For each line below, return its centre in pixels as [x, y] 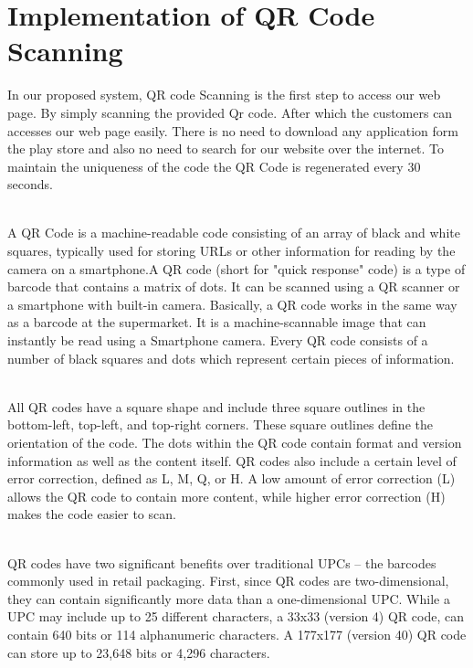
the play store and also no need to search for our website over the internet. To [226, 148]
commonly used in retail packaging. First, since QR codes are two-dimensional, [228, 581]
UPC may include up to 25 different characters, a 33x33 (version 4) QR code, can [236, 616]
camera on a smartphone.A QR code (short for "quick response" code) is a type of [236, 268]
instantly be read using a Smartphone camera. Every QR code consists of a [218, 340]
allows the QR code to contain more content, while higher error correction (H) [226, 496]
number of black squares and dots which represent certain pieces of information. [231, 358]
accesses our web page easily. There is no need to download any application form [233, 130]
